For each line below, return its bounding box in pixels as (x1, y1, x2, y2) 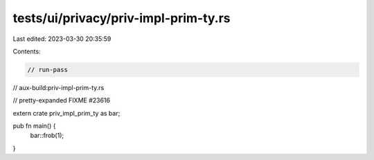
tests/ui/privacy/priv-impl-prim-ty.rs (12, 10, 231, 26)
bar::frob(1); (30, 132, 64, 140)
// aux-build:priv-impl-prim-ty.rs (12, 83, 105, 91)
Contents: (12, 47, 41, 55)
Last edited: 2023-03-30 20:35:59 (12, 35, 112, 43)
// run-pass (27, 66, 69, 73)
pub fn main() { (12, 122, 56, 130)
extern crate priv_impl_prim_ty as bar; (12, 109, 121, 117)
